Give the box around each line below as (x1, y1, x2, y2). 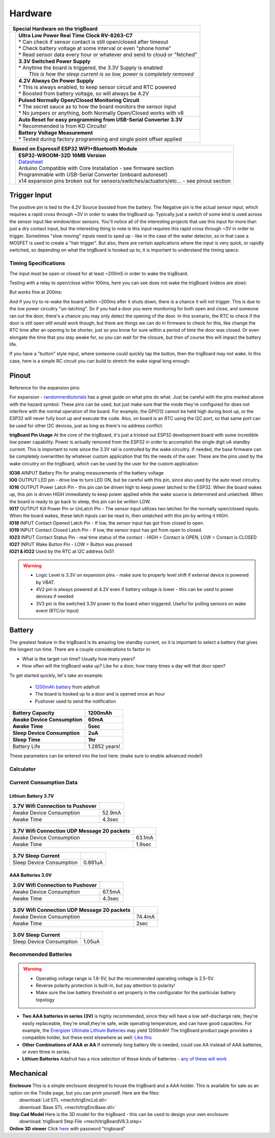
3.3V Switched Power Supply (18, 58, 91, 65)
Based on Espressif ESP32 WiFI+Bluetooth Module (12, 145, 137, 152)
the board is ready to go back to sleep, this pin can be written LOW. (9, 498, 151, 505)
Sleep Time (12, 736, 41, 744)
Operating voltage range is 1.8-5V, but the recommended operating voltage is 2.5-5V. (36, 975, 215, 981)
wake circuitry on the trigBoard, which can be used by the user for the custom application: (9, 460, 199, 466)
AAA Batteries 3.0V (9, 872, 52, 878)
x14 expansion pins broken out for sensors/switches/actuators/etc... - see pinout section (18, 177, 231, 184)
